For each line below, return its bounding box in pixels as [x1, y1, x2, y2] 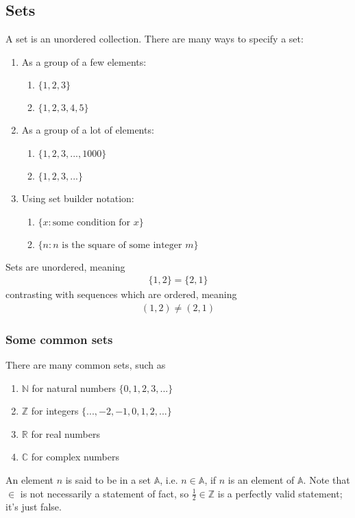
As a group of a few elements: [21, 54, 147, 69]
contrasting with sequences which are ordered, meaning [5, 287, 237, 301]
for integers [31, 404, 79, 418]
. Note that [303, 473, 350, 487]
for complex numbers [31, 449, 119, 464]
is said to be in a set [65, 473, 151, 487]
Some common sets [5, 330, 113, 347]
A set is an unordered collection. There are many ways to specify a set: [5, 32, 304, 46]
